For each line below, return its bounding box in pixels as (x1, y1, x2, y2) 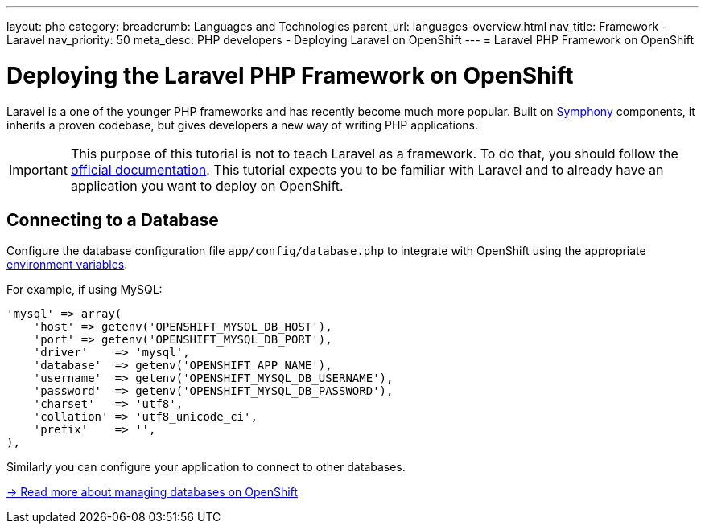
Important (9, 161, 68, 178)
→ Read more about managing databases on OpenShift (6, 485, 298, 499)
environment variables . (6, 257, 128, 272)
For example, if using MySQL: (6, 282, 163, 297)
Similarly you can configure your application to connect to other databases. (6, 460, 406, 475)
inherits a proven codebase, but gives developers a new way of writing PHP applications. (6, 117, 479, 132)
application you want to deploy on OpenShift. (70, 177, 344, 194)
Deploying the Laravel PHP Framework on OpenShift (6, 61, 574, 89)
